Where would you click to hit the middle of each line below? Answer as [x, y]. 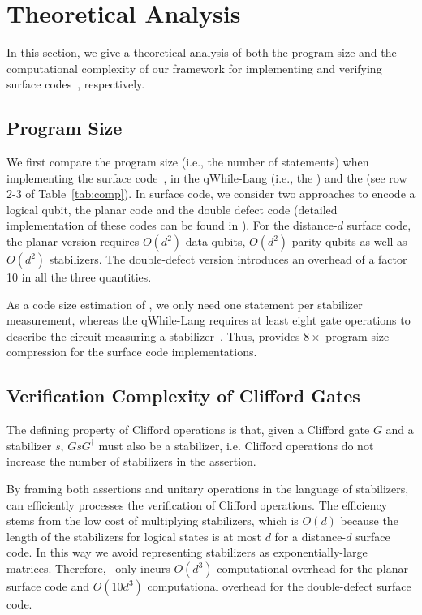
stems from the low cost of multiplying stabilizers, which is [153, 520]
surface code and [48, 586]
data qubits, [215, 241]
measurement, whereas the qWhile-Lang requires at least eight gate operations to [209, 320]
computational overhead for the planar [313, 568]
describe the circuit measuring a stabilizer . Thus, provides [153, 335]
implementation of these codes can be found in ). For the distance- [172, 225]
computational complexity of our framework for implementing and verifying [194, 68]
